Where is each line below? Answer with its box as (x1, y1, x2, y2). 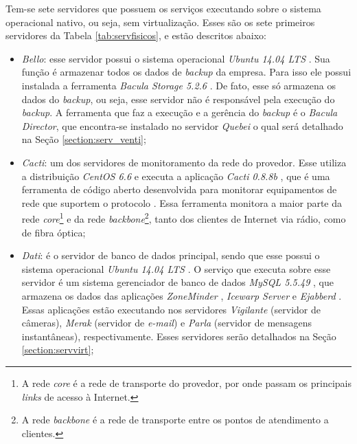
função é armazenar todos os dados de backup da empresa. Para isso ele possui (21, 65, 352, 79)
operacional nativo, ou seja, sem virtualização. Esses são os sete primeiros (5, 14, 315, 29)
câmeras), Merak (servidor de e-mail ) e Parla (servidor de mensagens (21, 315, 312, 330)
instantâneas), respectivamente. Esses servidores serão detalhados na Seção (21, 329, 336, 343)
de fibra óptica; (21, 225, 86, 239)
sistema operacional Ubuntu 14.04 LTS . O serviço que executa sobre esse (21, 261, 331, 276)
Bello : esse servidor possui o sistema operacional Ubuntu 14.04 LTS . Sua (21, 51, 330, 65)
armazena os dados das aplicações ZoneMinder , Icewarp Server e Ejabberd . (21, 288, 342, 302)
